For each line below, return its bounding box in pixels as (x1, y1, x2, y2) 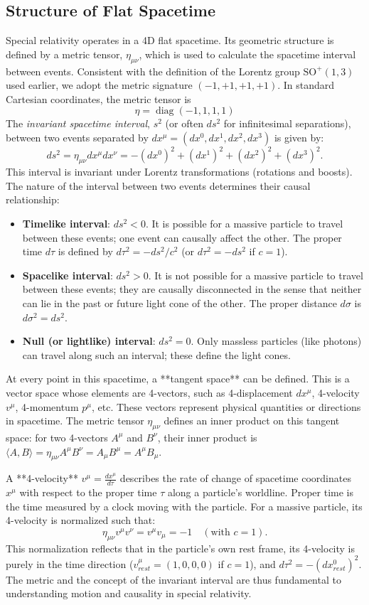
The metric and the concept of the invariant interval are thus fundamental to (6, 572, 341, 587)
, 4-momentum (15, 399, 79, 414)
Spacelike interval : (22, 267, 113, 282)
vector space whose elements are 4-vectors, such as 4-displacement (6, 385, 293, 400)
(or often (165, 116, 203, 131)
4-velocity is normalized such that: (6, 513, 156, 528)
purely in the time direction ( (6, 556, 134, 571)
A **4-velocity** (6, 471, 78, 486)
